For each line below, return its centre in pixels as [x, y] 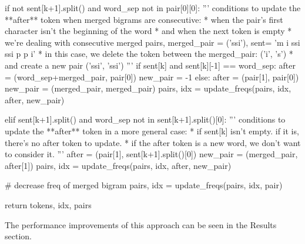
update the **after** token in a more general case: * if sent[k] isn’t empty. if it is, [152, 131]
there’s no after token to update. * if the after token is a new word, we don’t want [153, 142]
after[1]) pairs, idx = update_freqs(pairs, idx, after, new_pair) [118, 165]
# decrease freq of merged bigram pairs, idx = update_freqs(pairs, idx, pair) [144, 185]
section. [18, 236]
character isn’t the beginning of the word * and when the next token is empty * [148, 31]
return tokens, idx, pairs [48, 204]
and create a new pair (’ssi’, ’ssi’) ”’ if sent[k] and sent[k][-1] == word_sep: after [150, 65]
